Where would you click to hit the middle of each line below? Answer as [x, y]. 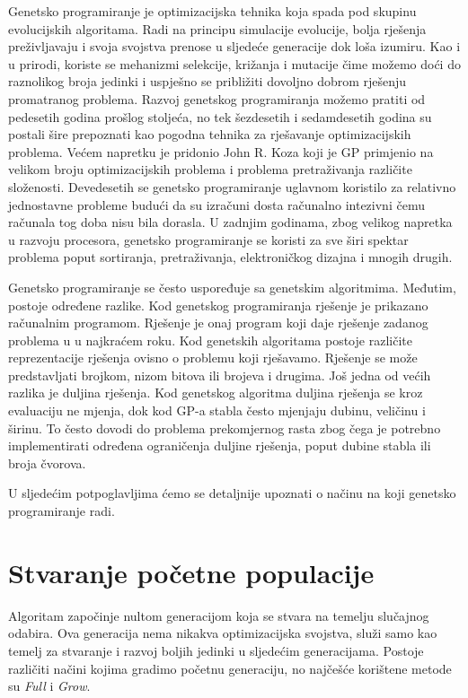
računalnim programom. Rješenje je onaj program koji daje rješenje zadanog [218, 323]
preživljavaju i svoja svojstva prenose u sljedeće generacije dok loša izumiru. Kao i [234, 46]
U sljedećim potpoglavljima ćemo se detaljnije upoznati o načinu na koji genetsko [232, 493]
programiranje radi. [62, 511]
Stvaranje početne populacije [191, 572]
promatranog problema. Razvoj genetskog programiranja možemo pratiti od [217, 98]
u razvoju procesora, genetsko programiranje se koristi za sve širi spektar [208, 239]
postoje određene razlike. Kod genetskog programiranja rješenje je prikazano [218, 305]
